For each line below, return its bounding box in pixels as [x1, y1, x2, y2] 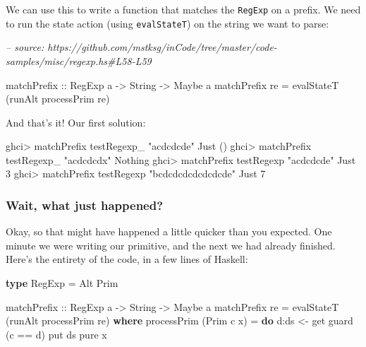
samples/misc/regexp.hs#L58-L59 [6, 53, 152, 68]
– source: [6, 40, 44, 54]
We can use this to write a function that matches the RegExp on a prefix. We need [6, 2, 361, 16]
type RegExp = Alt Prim [6, 276, 118, 290]
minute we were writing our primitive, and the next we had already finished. [6, 237, 336, 252]
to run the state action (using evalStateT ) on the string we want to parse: [6, 16, 329, 30]
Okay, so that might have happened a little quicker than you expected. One [6, 224, 332, 239]
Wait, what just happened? [6, 196, 164, 213]
